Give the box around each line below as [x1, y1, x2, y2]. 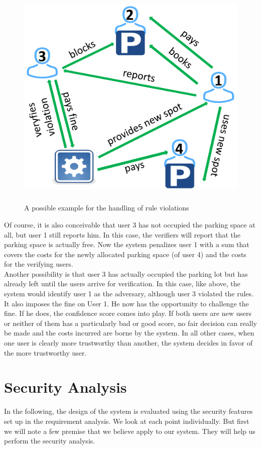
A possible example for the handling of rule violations [24, 202, 189, 213]
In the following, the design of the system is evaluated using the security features [4, 406, 253, 416]
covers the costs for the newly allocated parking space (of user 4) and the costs [4, 249, 246, 259]
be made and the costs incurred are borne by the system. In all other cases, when [4, 327, 254, 338]
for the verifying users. [4, 259, 73, 269]
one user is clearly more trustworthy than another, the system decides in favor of [4, 338, 252, 348]
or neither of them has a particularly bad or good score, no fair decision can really [4, 317, 257, 328]
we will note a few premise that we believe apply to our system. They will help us [4, 425, 255, 436]
